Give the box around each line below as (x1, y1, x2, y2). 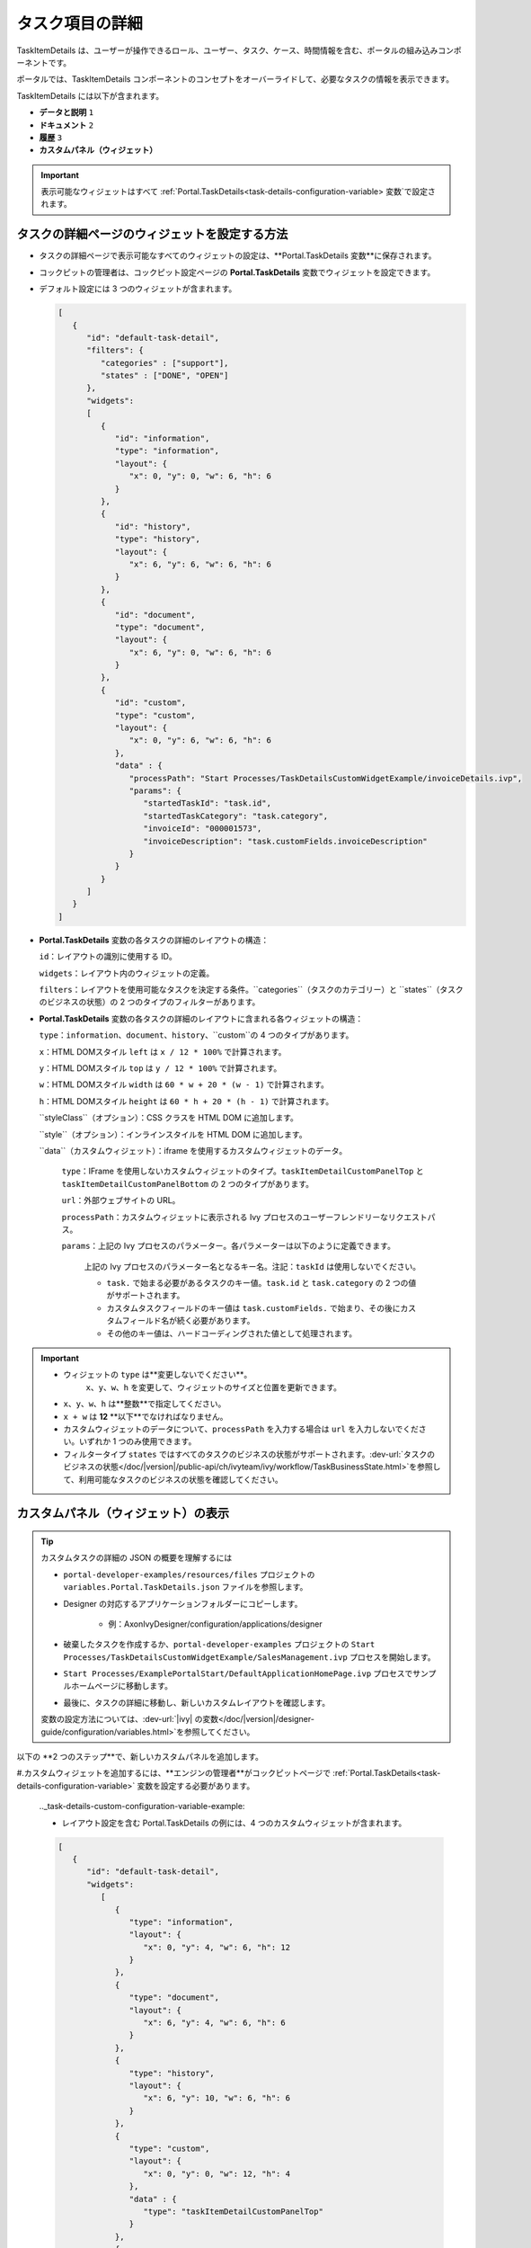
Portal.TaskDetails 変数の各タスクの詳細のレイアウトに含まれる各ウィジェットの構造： (39, 1012, 364, 1024)
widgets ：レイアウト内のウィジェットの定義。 (39, 968, 215, 978)
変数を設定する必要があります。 (137, 1780, 255, 1791)
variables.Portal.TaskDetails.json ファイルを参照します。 (63, 1582, 308, 1592)
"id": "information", (114, 433, 210, 444)
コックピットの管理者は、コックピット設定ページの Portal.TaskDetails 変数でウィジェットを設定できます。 (39, 266, 436, 278)
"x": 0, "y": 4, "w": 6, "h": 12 (143, 1942, 291, 1952)
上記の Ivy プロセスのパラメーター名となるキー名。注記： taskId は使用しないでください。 (84, 1261, 421, 1271)
